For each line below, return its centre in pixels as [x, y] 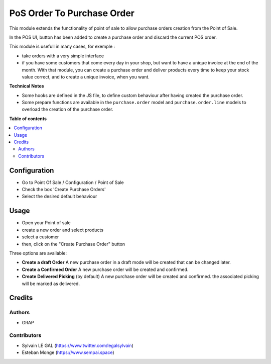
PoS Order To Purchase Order [72, 13]
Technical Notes [27, 86]
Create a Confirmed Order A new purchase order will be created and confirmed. [105, 269]
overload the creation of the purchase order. [67, 109]
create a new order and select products [63, 230]
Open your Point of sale [46, 223]
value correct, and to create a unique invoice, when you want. [86, 77]
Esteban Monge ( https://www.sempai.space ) [68, 352]
